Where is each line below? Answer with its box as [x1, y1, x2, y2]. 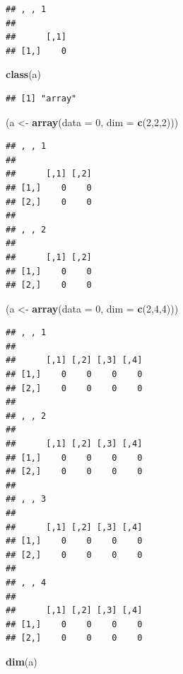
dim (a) [6, 653, 37, 668]
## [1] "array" [6, 93, 77, 103]
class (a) [6, 67, 42, 82]
